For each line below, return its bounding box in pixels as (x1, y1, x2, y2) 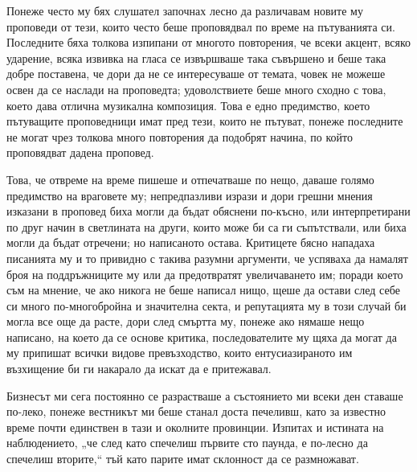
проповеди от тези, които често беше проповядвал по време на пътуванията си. (6, 18, 395, 35)
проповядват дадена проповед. (6, 144, 154, 161)
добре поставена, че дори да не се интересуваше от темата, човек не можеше (6, 65, 386, 82)
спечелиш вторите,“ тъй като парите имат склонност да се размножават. (6, 450, 359, 467)
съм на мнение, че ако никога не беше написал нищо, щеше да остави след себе (6, 281, 400, 298)
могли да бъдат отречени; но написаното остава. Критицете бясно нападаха (6, 234, 375, 251)
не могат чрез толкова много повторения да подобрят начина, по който (6, 128, 353, 145)
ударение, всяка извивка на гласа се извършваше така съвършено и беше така (6, 49, 386, 66)
